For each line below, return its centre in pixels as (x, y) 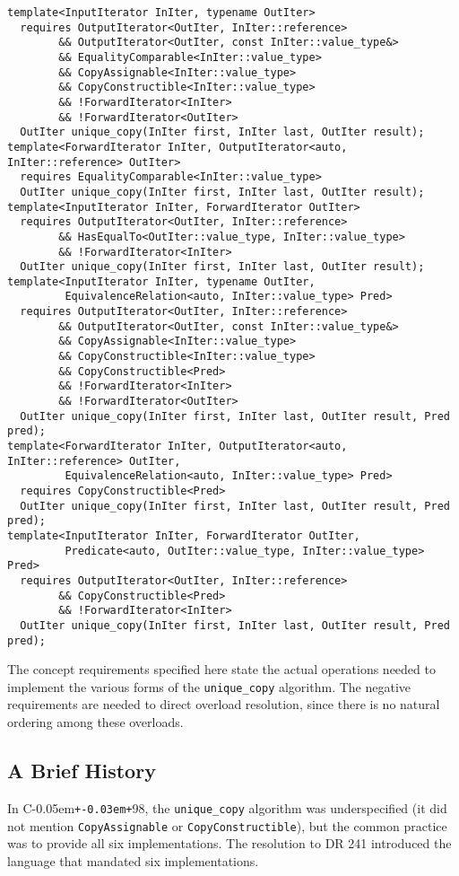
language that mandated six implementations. (133, 860)
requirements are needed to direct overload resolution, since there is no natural (224, 704)
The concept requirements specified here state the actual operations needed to (221, 669)
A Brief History (82, 771)
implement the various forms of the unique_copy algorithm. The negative (209, 686)
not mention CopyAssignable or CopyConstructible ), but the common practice (227, 825)
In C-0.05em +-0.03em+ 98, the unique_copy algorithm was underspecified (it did (227, 807)
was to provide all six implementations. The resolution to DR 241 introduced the (229, 843)
